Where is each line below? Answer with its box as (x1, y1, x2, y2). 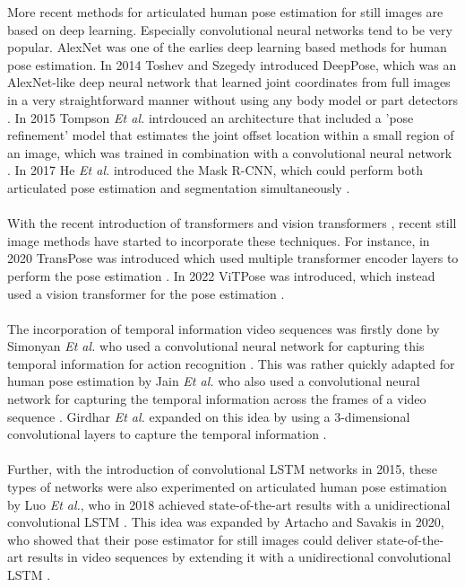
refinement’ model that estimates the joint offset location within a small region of (7, 126, 454, 145)
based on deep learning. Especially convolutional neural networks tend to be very (7, 20, 452, 39)
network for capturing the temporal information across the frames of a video (7, 390, 426, 408)
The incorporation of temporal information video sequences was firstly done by (7, 319, 440, 337)
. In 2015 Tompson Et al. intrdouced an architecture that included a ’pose (7, 108, 414, 127)
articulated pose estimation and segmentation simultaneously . (7, 178, 350, 197)
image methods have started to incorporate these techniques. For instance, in (7, 231, 430, 250)
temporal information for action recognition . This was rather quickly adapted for (7, 354, 455, 372)
